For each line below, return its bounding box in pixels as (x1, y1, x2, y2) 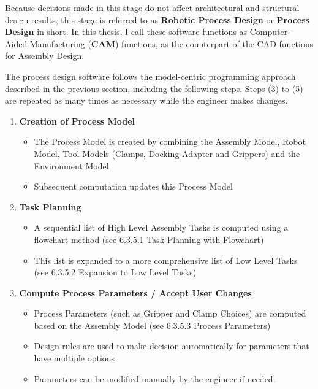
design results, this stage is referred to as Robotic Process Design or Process (5, 13, 309, 26)
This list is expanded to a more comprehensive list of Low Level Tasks (34, 253, 298, 266)
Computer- (249, 25, 290, 38)
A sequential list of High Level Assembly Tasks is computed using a (34, 221, 289, 234)
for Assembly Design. (5, 49, 85, 62)
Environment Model (34, 159, 109, 172)
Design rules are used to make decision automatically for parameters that (34, 339, 309, 352)
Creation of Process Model (19, 114, 135, 127)
